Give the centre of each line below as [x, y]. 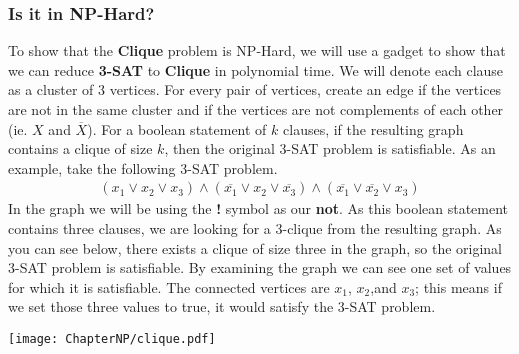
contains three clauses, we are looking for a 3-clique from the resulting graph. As [255, 228]
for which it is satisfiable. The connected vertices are [169, 286]
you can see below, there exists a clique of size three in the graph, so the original [255, 247]
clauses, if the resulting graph [373, 128]
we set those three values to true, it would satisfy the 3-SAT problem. [222, 306]
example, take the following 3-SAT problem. [143, 167]
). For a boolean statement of [177, 128]
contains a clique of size [80, 148]
